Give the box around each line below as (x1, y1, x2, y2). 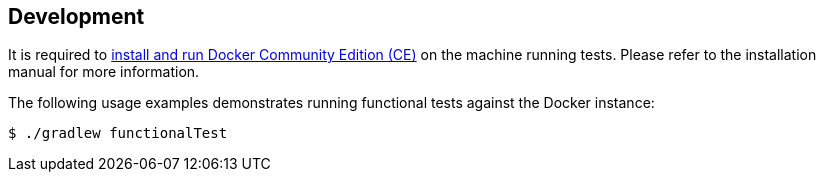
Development (8, 4, 145, 29)
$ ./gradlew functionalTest (8, 125, 228, 142)
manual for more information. (8, 63, 200, 81)
